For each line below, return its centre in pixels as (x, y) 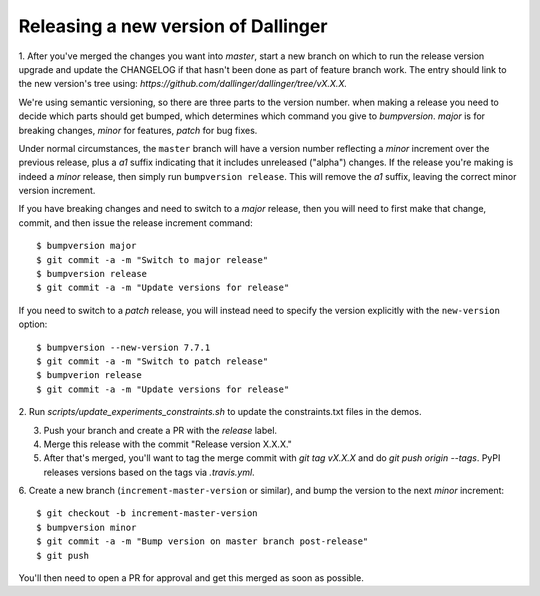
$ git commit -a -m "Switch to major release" (152, 259)
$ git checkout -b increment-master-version (147, 513)
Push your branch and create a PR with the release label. (160, 430)
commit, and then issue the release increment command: (136, 222)
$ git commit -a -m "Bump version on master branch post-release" (202, 541)
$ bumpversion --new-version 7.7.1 (123, 347)
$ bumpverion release (89, 375)
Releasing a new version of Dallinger (173, 26)
